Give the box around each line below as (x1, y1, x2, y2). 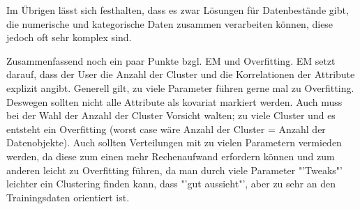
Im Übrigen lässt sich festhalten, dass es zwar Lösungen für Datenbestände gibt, (6, 3, 349, 17)
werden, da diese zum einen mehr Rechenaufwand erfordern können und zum (6, 148, 335, 163)
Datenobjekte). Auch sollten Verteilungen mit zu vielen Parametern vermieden (6, 135, 342, 150)
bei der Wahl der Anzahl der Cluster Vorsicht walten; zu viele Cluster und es (6, 108, 336, 123)
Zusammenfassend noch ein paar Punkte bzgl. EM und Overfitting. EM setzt (6, 53, 336, 68)
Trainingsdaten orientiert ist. (6, 189, 130, 204)
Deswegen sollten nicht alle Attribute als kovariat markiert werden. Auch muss (6, 94, 343, 109)
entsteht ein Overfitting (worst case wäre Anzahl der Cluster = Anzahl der (6, 121, 326, 136)
